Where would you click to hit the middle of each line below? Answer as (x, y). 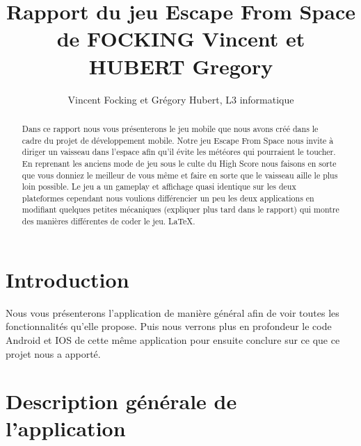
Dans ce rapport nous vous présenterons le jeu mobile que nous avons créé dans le (170, 128)
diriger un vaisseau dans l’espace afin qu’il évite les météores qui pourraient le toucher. (179, 152)
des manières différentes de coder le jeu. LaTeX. (109, 221)
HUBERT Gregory (181, 66)
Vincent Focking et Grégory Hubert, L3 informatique (181, 99)
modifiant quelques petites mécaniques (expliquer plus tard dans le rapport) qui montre (180, 209)
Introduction (67, 279)
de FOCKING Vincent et (181, 39)
